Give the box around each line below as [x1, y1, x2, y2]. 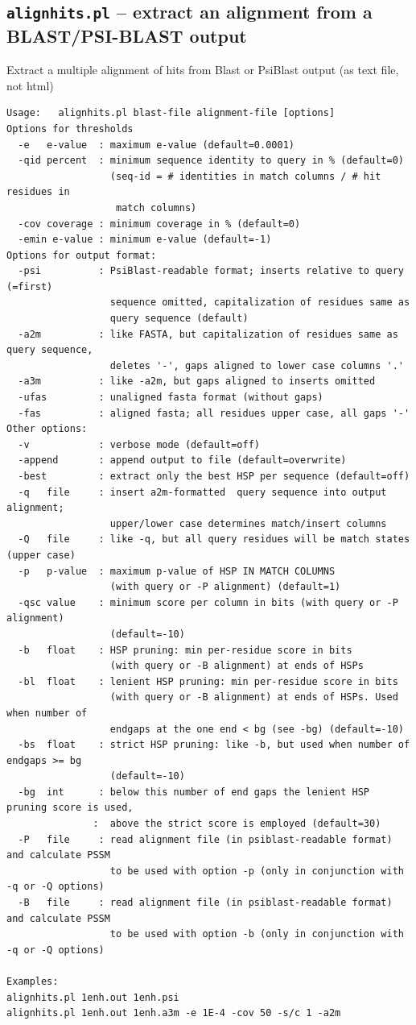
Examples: [6, 976, 59, 988]
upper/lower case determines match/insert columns [109, 517, 387, 529]
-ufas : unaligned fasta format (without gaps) [18, 392, 323, 404]
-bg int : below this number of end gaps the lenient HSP [18, 786, 370, 798]
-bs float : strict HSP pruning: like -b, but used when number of [18, 739, 410, 751]
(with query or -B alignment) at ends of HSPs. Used [109, 691, 398, 703]
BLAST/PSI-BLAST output [6, 23, 247, 48]
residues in [6, 186, 70, 198]
